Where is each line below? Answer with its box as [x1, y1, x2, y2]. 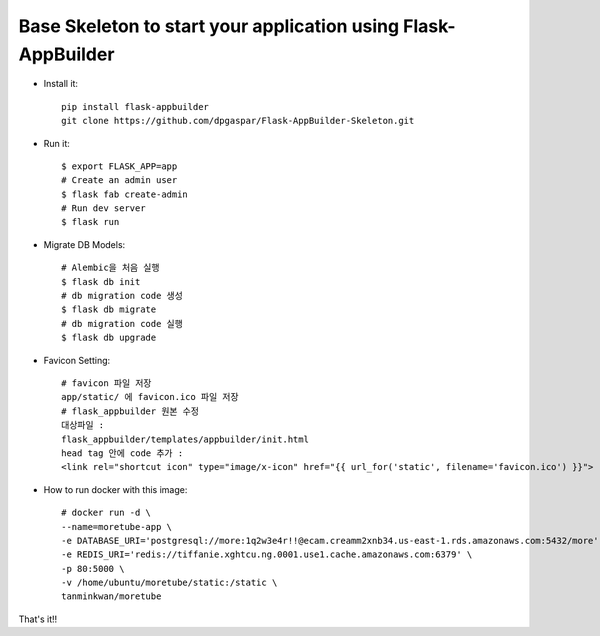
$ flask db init [61, 276, 141, 287]
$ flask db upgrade [61, 332, 157, 344]
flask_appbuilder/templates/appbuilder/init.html [61, 433, 310, 445]
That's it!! [18, 613, 58, 625]
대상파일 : [61, 420, 105, 431]
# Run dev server [61, 203, 146, 214]
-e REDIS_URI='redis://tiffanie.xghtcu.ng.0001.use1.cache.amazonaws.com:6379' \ [61, 549, 473, 560]
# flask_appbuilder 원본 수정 [61, 405, 200, 417]
